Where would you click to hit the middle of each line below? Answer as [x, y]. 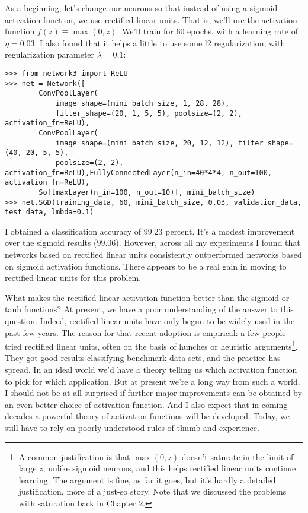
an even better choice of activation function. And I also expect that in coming [146, 404]
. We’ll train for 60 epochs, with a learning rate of [207, 31]
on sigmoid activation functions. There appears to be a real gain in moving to [146, 266]
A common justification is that [74, 456]
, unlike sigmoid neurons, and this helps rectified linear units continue [169, 468]
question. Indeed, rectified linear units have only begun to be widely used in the [150, 320]
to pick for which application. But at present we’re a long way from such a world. [153, 381]
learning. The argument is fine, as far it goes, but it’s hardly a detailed [147, 479]
